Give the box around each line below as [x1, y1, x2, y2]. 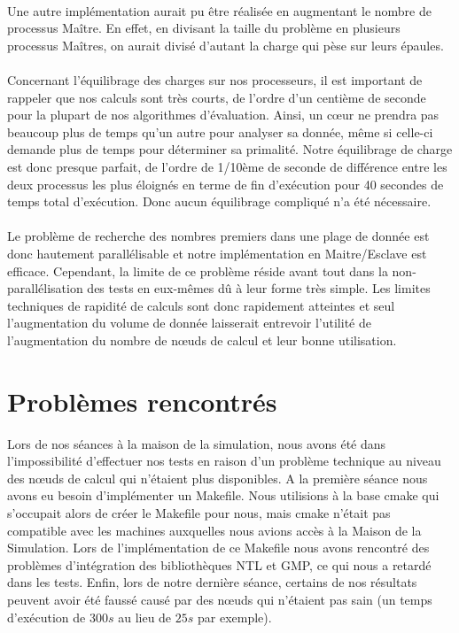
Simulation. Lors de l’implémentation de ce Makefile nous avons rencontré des [7, 538, 430, 557]
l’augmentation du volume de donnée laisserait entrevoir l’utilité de [7, 313, 371, 332]
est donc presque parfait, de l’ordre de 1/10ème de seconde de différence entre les [7, 157, 447, 175]
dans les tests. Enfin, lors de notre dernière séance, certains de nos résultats [7, 573, 417, 591]
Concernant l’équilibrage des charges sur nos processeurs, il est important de [7, 70, 423, 89]
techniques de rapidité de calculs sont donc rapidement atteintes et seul [7, 296, 395, 314]
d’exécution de [7, 607, 86, 626]
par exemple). [197, 607, 272, 626]
